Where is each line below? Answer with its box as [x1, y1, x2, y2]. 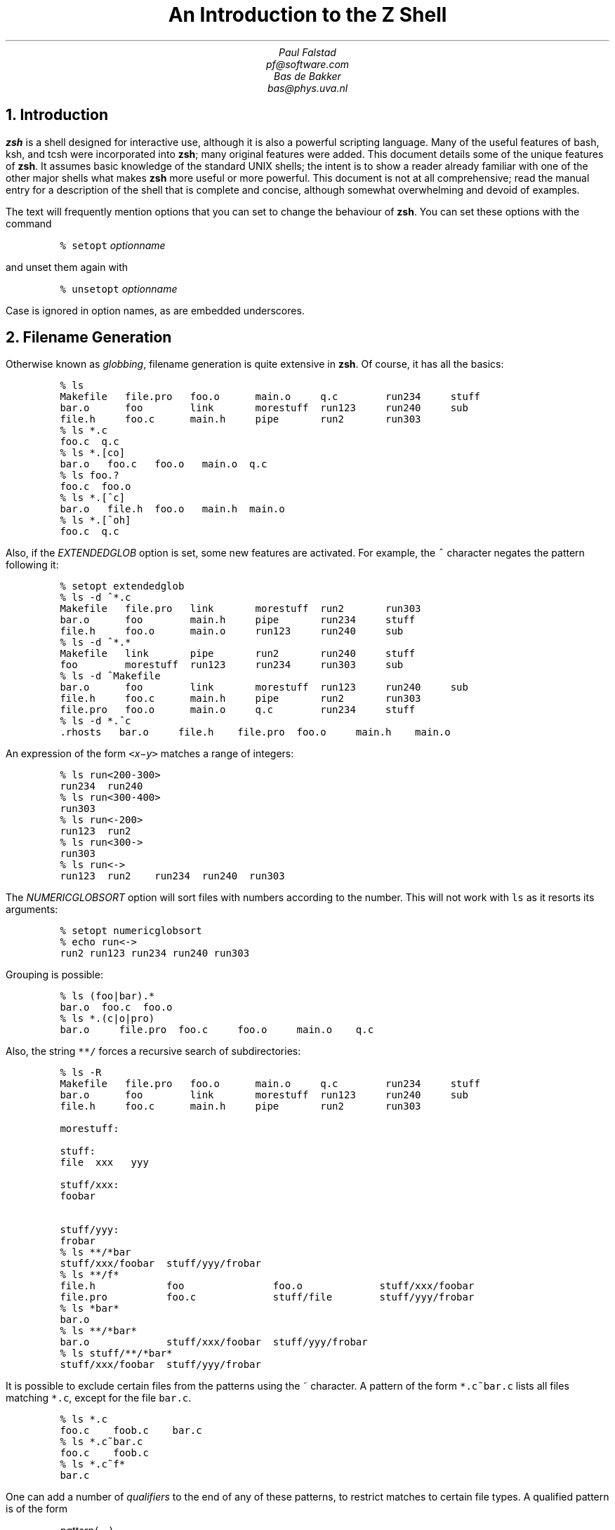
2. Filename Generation [6, 328, 172, 347]
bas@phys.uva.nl [267, 81, 348, 94]
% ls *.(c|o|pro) [60, 1013, 155, 1025]
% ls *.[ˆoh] [60, 514, 131, 526]
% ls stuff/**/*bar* [60, 1348, 173, 1359]
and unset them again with [6, 260, 128, 273]
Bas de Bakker [274, 69, 341, 82]
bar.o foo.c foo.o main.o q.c [60, 458, 267, 470]
